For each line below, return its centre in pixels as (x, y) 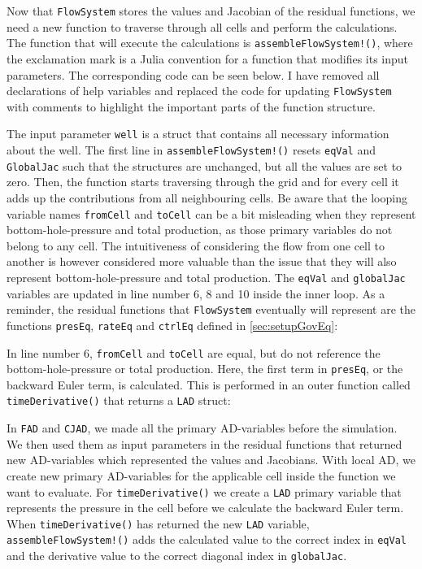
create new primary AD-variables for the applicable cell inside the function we (201, 475)
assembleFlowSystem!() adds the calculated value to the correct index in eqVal (207, 539)
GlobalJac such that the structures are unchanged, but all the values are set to (204, 165)
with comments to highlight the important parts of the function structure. (191, 106)
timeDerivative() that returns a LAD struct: (119, 400)
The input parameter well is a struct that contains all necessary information (198, 134)
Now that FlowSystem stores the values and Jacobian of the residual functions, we (211, 11)
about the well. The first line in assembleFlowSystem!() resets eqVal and (191, 150)
